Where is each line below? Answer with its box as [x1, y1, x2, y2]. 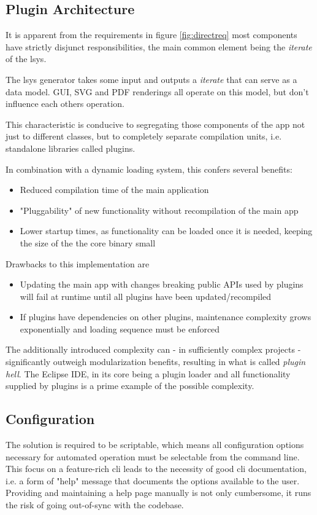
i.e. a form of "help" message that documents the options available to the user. [6, 474, 300, 487]
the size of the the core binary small [20, 236, 156, 249]
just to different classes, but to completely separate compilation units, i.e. [6, 130, 282, 143]
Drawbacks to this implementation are [6, 257, 150, 270]
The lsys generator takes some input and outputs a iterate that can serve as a [6, 73, 297, 85]
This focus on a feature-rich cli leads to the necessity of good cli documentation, [6, 462, 307, 475]
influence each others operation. [6, 97, 124, 110]
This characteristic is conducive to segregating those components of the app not [6, 117, 305, 130]
